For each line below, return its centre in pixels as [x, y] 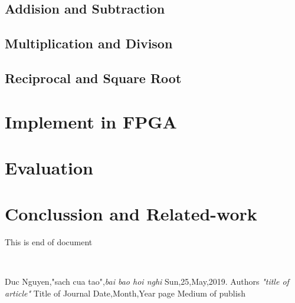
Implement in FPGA [91, 121]
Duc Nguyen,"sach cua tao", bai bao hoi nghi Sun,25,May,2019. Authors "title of [147, 281]
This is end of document [49, 242]
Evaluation [49, 167]
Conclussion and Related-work [131, 214]
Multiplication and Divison [89, 43]
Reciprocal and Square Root [93, 78]
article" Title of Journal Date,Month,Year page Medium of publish [125, 293]
